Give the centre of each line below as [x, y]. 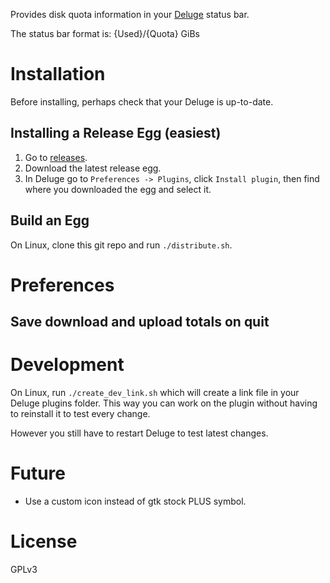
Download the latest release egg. [93, 168]
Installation [58, 74]
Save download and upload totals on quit [140, 322]
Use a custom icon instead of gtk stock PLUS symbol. [135, 501]
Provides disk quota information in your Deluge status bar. [130, 14]
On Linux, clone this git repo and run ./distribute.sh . [121, 245]
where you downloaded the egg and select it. [118, 189]
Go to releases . [56, 157]
